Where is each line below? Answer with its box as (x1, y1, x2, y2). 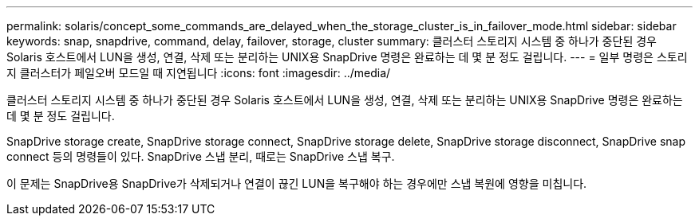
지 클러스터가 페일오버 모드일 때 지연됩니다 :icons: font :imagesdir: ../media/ (6, 66, 391, 80)
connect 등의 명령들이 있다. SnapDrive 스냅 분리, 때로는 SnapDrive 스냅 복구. (6, 150, 395, 163)
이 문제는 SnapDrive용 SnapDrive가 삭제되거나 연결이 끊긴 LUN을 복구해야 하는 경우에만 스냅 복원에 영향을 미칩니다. (6, 177, 587, 190)
